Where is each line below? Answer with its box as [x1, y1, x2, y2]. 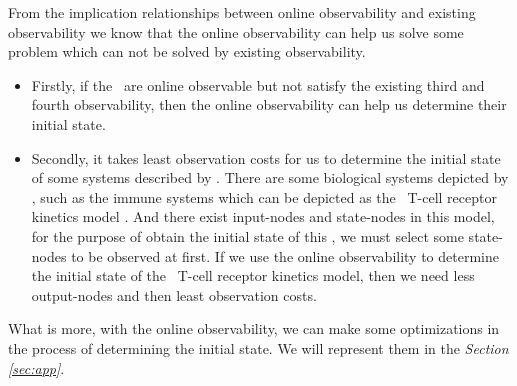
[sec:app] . [8, 357, 65, 378]
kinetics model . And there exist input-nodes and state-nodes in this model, [31, 206, 495, 227]
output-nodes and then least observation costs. [31, 284, 317, 305]
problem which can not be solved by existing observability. [8, 41, 366, 62]
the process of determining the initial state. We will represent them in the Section [8, 337, 509, 358]
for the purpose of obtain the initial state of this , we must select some [31, 225, 464, 246]
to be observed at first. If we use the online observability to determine [71, 245, 499, 266]
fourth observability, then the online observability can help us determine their [31, 94, 507, 115]
